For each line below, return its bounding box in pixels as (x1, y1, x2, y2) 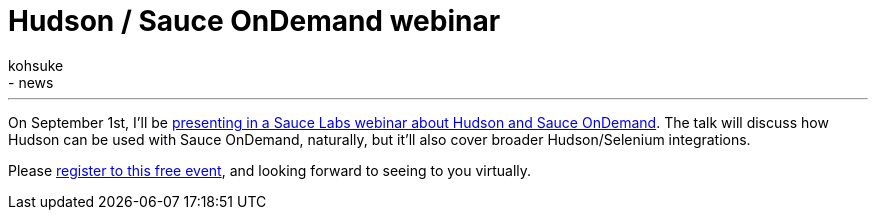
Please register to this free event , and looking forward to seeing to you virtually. (8, 161, 532, 179)
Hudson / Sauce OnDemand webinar (8, 4, 501, 38)
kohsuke (8, 56, 64, 74)
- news (8, 73, 54, 91)
